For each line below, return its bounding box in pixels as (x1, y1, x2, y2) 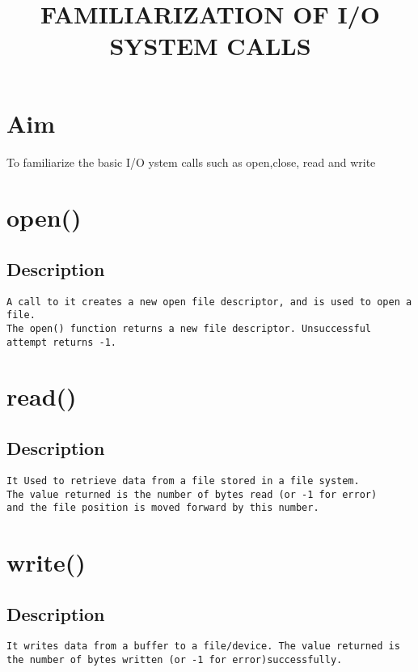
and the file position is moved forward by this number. (6, 502, 319, 514)
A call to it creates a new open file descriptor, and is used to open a (6, 296, 412, 308)
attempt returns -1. (6, 336, 117, 348)
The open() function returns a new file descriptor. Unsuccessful (6, 322, 372, 334)
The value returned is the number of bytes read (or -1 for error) (6, 488, 378, 500)
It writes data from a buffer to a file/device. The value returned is (6, 640, 400, 653)
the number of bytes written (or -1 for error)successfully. (6, 654, 343, 666)
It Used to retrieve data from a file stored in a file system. (6, 474, 360, 487)
